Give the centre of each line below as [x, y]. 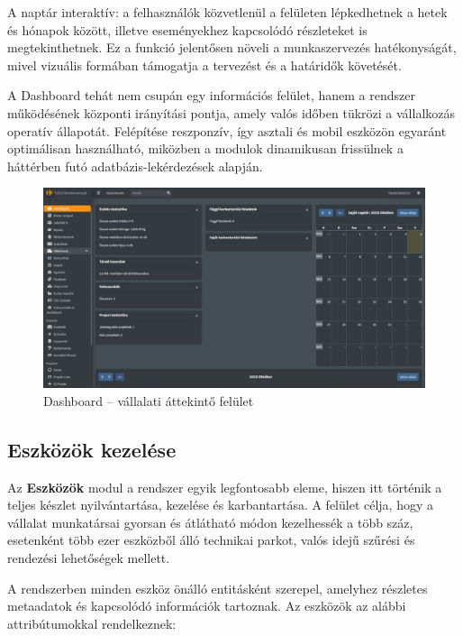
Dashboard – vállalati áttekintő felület [149, 400]
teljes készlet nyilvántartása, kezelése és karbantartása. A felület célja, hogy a [221, 505]
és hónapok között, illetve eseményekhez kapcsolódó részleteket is [187, 29]
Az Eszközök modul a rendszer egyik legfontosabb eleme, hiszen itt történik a [225, 487]
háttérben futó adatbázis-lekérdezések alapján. [135, 166]
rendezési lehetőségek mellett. [89, 558]
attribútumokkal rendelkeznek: [92, 623]
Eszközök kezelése [92, 449]
